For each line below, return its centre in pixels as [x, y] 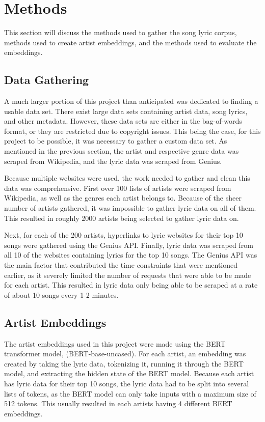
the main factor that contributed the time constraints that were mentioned [121, 265]
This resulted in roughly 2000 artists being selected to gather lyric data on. [122, 218]
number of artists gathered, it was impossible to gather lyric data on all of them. [130, 208]
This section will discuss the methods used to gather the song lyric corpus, [121, 32]
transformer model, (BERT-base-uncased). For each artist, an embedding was [125, 354]
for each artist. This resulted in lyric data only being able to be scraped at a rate [131, 285]
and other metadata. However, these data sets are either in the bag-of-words [123, 121]
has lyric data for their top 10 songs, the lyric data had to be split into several [127, 383]
